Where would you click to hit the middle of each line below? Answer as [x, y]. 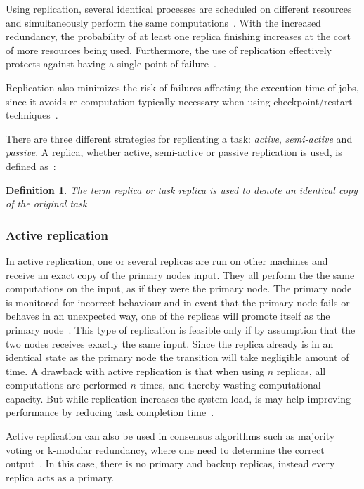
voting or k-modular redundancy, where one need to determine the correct [165, 449]
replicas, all [301, 371]
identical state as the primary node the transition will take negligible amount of [177, 357]
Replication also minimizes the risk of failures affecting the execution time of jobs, [182, 87]
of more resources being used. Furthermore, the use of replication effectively [169, 50]
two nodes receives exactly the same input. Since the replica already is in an [170, 343]
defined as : [31, 165]
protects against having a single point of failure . [111, 64]
